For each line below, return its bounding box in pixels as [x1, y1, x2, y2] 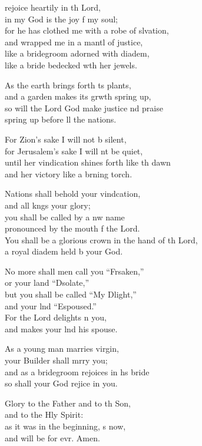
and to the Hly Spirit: [5, 408, 84, 421]
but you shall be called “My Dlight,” [5, 288, 137, 300]
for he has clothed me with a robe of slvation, [5, 24, 169, 37]
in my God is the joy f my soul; [5, 12, 118, 25]
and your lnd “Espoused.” [5, 299, 97, 312]
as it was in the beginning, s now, [5, 420, 126, 432]
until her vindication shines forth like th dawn [5, 156, 171, 169]
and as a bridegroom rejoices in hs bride [5, 365, 150, 378]
